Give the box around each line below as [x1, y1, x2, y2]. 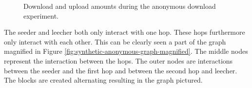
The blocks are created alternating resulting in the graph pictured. [4, 75, 203, 85]
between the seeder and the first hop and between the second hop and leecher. [4, 65, 237, 75]
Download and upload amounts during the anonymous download [23, 1, 216, 11]
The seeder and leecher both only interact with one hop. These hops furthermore [4, 27, 245, 37]
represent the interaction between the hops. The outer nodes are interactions [4, 55, 233, 66]
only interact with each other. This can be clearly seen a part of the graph [4, 36, 226, 46]
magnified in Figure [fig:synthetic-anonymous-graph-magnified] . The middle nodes [4, 46, 248, 56]
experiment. [23, 10, 58, 21]
